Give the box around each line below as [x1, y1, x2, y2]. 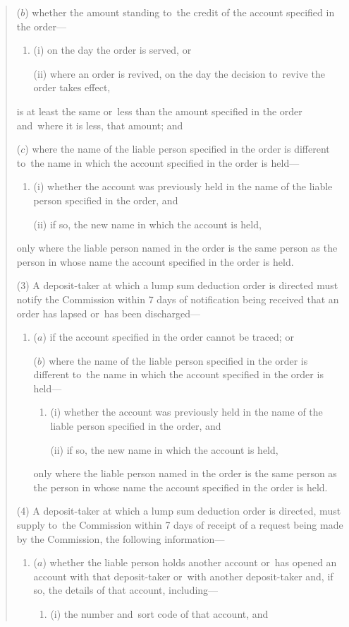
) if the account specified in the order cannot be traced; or [42, 329, 294, 344]
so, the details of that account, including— [33, 582, 219, 597]
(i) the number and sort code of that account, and [50, 607, 269, 621]
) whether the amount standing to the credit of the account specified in [25, 5, 335, 19]
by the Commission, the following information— [16, 531, 225, 546]
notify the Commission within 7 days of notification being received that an [16, 291, 339, 306]
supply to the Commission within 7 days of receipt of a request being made [16, 517, 343, 532]
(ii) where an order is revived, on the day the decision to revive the [33, 66, 325, 81]
